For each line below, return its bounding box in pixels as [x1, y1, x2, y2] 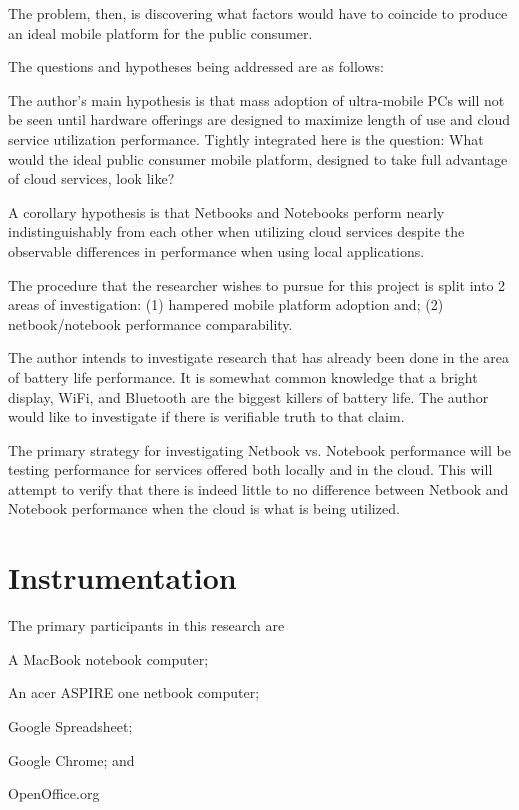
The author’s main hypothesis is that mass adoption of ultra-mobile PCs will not [8, 89, 505, 110]
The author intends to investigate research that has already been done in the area [8, 347, 509, 368]
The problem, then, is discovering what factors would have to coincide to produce [8, 3, 508, 23]
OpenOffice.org [8, 783, 100, 804]
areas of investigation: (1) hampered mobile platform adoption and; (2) [8, 294, 444, 315]
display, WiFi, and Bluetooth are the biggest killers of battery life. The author [8, 386, 489, 407]
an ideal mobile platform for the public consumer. [8, 22, 313, 43]
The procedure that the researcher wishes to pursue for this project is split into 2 [8, 274, 506, 295]
